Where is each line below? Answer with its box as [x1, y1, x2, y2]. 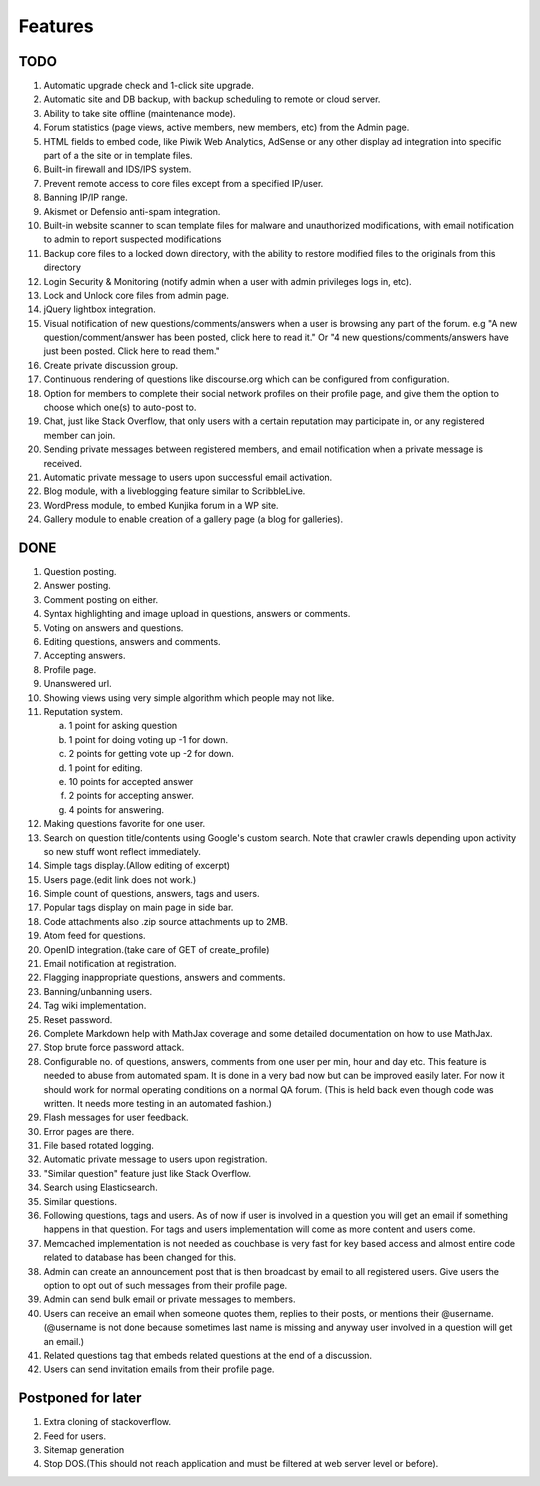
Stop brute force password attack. [43, 1041, 185, 1054]
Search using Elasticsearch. [43, 1181, 159, 1194]
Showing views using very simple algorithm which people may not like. [43, 691, 335, 704]
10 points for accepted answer [68, 775, 194, 787]
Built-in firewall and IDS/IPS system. [43, 163, 192, 175]
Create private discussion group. [43, 359, 179, 371]
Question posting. [43, 566, 117, 578]
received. [43, 457, 83, 469]
